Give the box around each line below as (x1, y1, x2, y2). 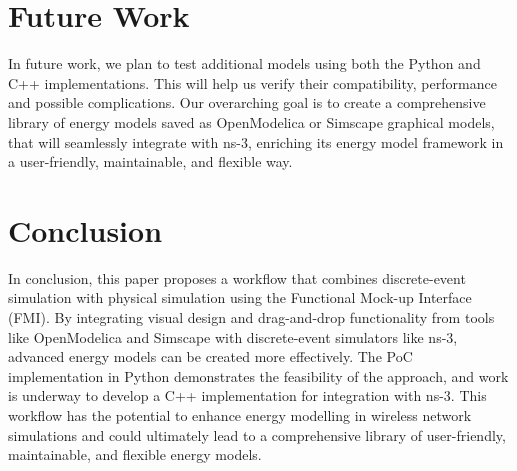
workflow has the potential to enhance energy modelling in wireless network (8, 404, 472, 425)
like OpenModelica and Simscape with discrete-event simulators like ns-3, (8, 326, 458, 347)
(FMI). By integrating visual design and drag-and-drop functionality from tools (8, 307, 495, 327)
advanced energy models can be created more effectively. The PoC (8, 346, 413, 367)
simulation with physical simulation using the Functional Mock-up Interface (8, 287, 472, 308)
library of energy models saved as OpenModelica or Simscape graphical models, (8, 111, 495, 132)
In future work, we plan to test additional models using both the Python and (8, 53, 481, 74)
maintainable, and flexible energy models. (8, 444, 262, 465)
